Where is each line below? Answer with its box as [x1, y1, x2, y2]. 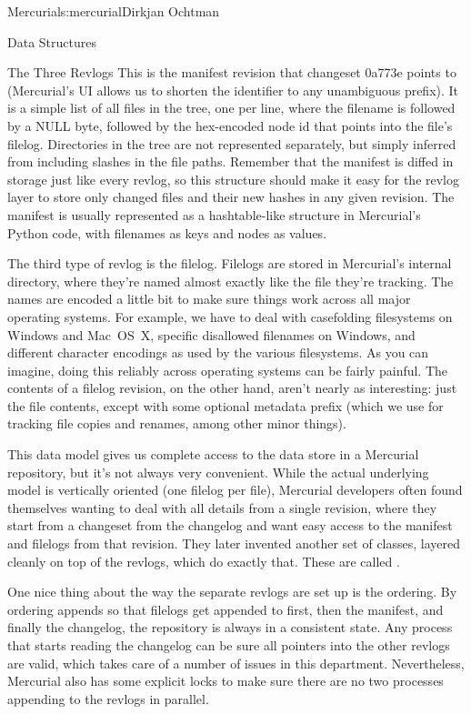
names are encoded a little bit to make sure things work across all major [7, 289, 411, 308]
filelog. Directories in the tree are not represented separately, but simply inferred [7, 134, 456, 153]
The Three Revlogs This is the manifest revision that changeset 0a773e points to [7, 63, 456, 82]
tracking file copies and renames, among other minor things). [7, 414, 346, 433]
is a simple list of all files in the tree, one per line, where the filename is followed [7, 98, 456, 117]
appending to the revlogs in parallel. [7, 689, 209, 708]
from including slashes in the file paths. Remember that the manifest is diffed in [7, 152, 454, 171]
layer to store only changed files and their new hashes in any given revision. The [7, 187, 455, 206]
